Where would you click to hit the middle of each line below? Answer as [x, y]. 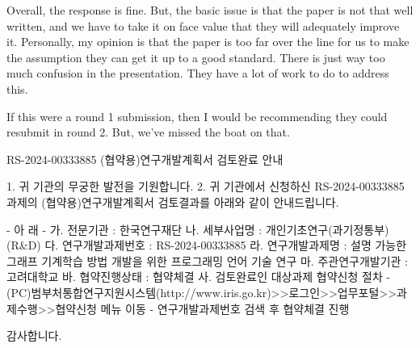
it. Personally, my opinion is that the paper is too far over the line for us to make [208, 42]
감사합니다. [34, 335]
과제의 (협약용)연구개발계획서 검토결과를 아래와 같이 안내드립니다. [173, 201]
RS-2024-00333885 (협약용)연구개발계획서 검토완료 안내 [145, 159]
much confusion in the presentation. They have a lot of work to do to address [198, 73]
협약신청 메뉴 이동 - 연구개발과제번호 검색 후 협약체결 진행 [202, 308]
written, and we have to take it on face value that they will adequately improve [203, 25]
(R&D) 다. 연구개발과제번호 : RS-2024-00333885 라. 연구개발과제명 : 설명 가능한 [207, 245]
